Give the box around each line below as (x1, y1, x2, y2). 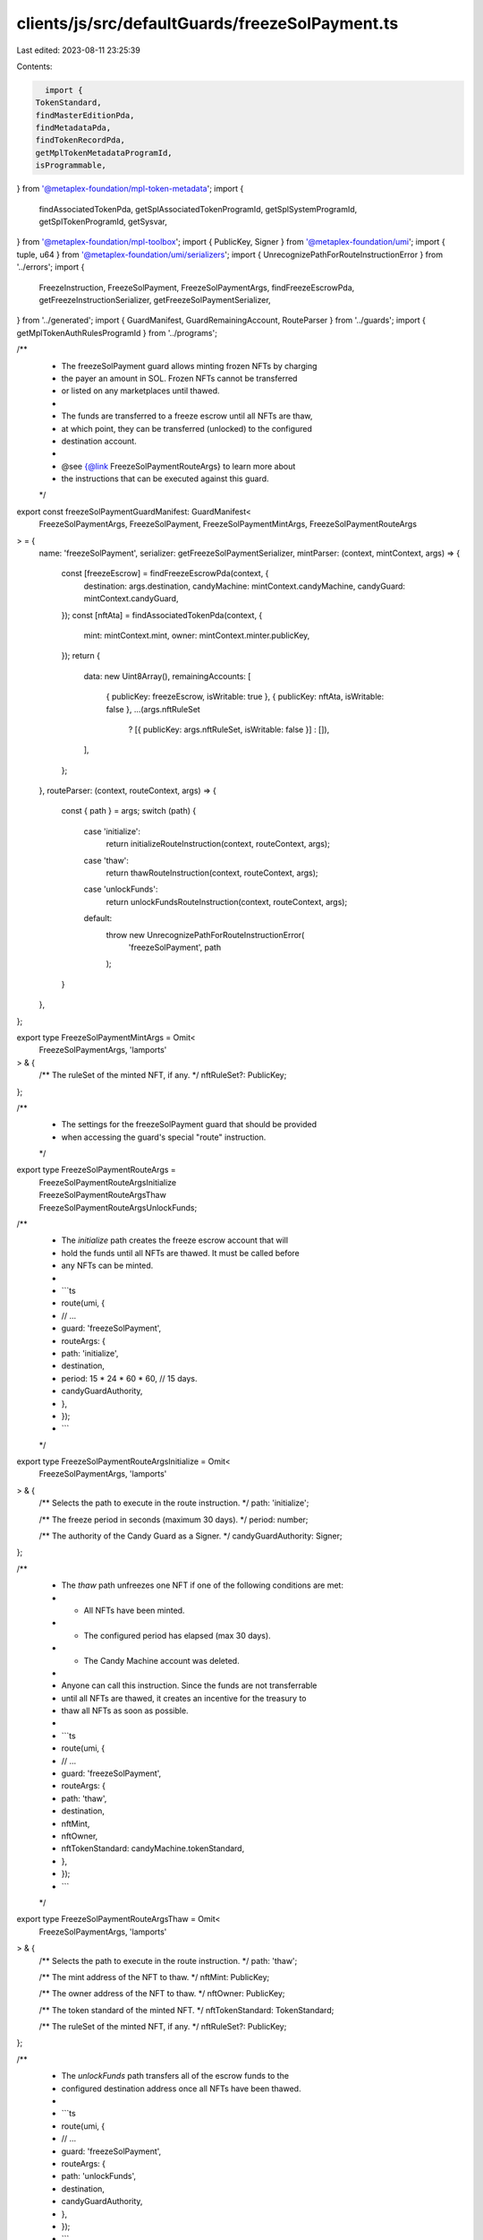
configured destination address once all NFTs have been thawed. (61, 2083, 301, 2094)
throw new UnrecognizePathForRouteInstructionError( (106, 929, 305, 940)
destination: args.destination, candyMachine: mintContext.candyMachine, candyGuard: (83, 581, 406, 591)
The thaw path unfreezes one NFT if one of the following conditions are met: (61, 1580, 344, 1590)
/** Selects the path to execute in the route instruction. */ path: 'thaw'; (38, 1955, 298, 1966)
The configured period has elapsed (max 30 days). (83, 1630, 272, 1641)
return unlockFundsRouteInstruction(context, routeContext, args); (106, 896, 348, 907)
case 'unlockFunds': (83, 883, 158, 895)
